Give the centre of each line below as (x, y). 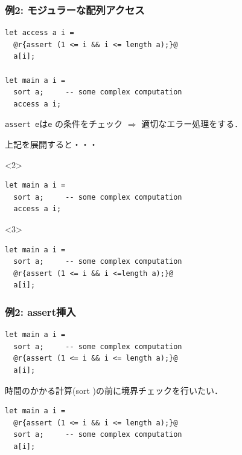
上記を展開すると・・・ (51, 144)
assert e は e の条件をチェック (64, 124)
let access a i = (40, 33)
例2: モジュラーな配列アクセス (75, 9)
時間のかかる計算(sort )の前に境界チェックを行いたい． (114, 390)
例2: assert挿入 (40, 311)
